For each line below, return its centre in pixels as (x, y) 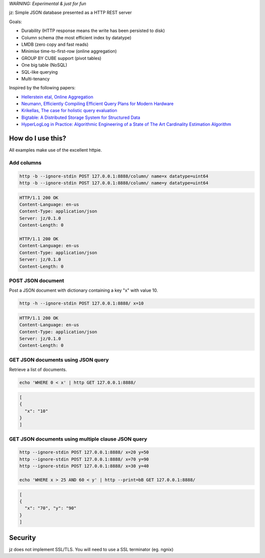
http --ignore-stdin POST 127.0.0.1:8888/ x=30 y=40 (84, 466)
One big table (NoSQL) (44, 65)
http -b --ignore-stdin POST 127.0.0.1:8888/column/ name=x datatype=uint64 (114, 176)
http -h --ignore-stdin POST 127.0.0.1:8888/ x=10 (82, 304)
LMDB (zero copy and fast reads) (55, 44)
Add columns (25, 163)
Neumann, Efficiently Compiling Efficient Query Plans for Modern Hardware (97, 104)
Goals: (15, 22)
